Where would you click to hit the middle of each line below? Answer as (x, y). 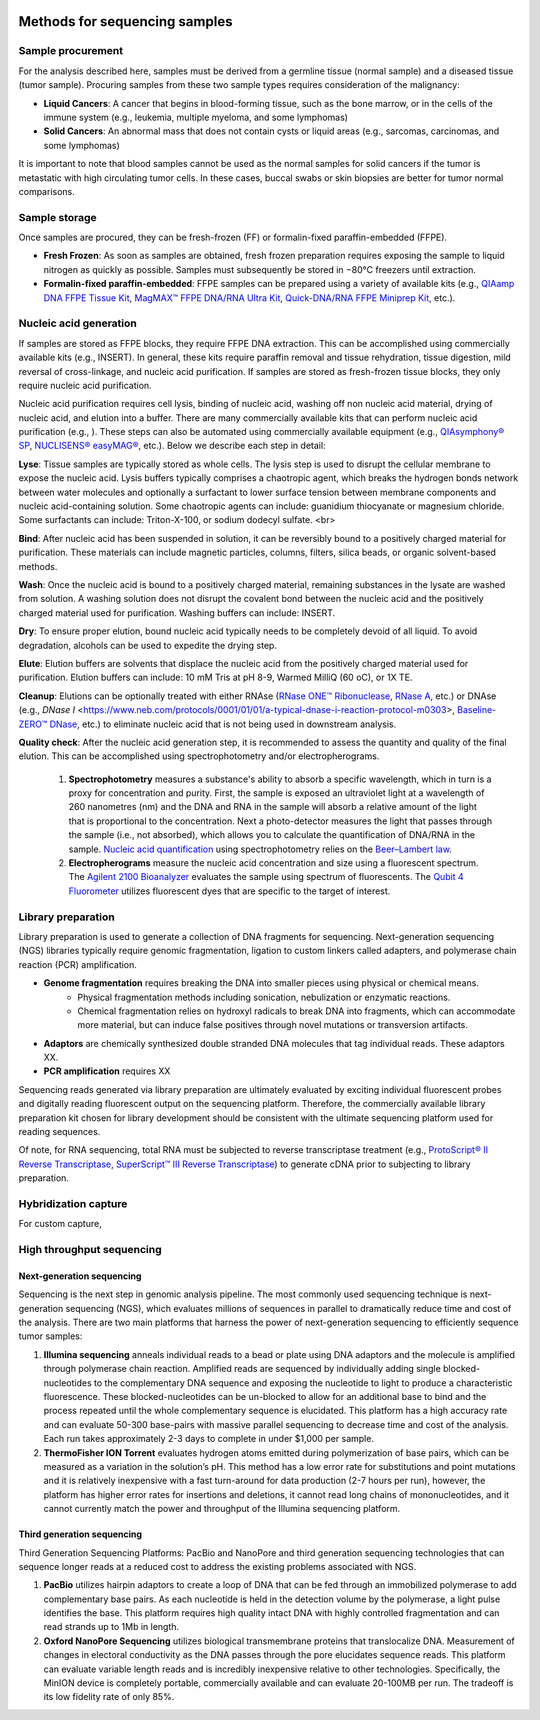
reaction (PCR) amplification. (77, 964)
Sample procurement (71, 51)
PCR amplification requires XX (107, 1071)
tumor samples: (50, 1336)
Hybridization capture (73, 1203)
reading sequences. (59, 1132)
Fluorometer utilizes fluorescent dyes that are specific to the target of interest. (229, 891)
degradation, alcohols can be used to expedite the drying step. (147, 645)
